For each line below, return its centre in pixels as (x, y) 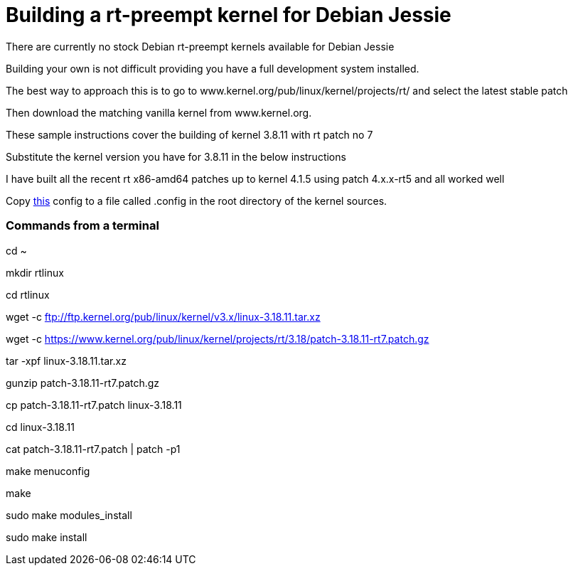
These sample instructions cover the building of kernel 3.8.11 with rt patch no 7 (189, 134)
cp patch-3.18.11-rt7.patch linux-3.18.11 (94, 405)
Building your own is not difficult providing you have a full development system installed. (213, 68)
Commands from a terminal (82, 226)
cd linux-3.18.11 (40, 427)
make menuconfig (48, 471)
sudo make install (47, 537)
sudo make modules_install (69, 515)
